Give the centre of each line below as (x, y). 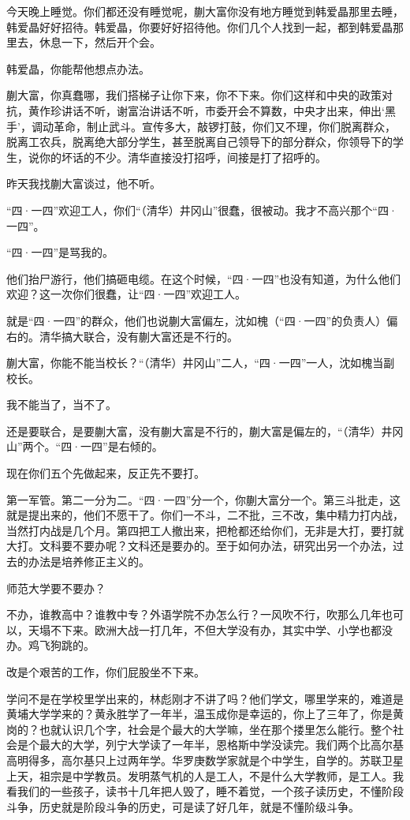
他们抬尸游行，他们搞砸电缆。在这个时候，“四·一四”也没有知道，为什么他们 (204, 278)
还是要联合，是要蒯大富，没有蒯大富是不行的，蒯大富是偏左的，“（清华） (194, 431)
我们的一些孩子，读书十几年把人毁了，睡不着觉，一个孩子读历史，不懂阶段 (210, 791)
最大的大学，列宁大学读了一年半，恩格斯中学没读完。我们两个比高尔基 (221, 745)
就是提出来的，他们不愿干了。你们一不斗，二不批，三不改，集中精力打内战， (205, 515)
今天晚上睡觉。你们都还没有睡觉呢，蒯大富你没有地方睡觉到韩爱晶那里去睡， (205, 11)
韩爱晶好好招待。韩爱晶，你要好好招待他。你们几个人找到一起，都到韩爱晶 (199, 26)
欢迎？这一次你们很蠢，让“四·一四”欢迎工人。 (127, 294)
